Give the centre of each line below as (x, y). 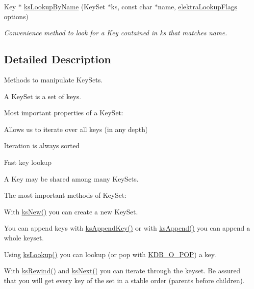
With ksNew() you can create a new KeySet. (71, 211)
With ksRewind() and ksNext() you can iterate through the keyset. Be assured (122, 271)
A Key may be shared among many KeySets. (71, 178)
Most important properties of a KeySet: (63, 113)
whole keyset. (24, 237)
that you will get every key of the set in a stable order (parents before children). (124, 280)
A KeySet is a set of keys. (43, 96)
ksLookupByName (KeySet (64, 6)
